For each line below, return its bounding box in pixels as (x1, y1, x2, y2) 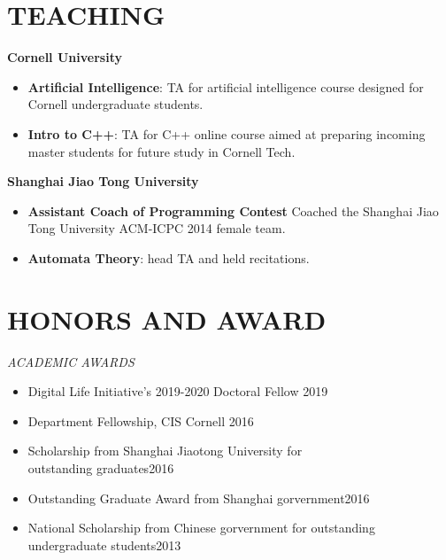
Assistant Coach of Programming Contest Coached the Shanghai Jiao (27, 201, 439, 220)
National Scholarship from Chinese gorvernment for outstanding (27, 518, 375, 537)
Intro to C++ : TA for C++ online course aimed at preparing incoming (27, 124, 426, 143)
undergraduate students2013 (27, 535, 181, 554)
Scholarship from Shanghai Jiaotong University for (27, 441, 303, 460)
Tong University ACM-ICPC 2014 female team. (27, 219, 286, 237)
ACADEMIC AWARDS (7, 352, 135, 370)
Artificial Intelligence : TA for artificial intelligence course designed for (27, 77, 424, 96)
